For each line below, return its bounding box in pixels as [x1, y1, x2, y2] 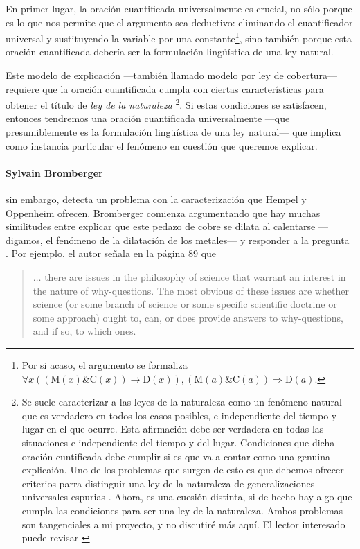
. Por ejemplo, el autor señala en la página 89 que [6, 246, 217, 261]
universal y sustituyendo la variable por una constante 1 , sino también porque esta [6, 29, 352, 45]
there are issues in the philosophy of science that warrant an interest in [44, 270, 346, 284]
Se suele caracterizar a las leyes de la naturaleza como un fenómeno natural [21, 394, 342, 409]
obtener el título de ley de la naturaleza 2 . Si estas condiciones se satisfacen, [6, 96, 327, 112]
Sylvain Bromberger [6, 165, 103, 180]
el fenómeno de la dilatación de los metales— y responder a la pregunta [46, 232, 350, 247]
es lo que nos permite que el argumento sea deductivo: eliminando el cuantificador [6, 15, 353, 29]
